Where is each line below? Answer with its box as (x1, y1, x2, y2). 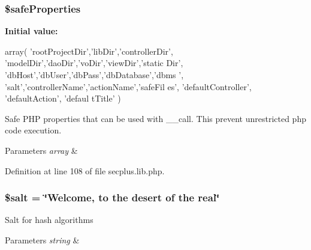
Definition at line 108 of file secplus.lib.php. (5, 164, 165, 177)
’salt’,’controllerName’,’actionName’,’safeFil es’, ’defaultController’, (5, 80, 252, 93)
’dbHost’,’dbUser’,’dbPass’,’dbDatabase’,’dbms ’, (5, 69, 184, 81)
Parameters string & (5, 233, 80, 246)
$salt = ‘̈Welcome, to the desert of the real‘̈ (5, 190, 220, 205)
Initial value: (5, 25, 58, 37)
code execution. (5, 124, 62, 136)
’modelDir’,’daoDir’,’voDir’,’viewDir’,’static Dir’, (5, 56, 183, 69)
